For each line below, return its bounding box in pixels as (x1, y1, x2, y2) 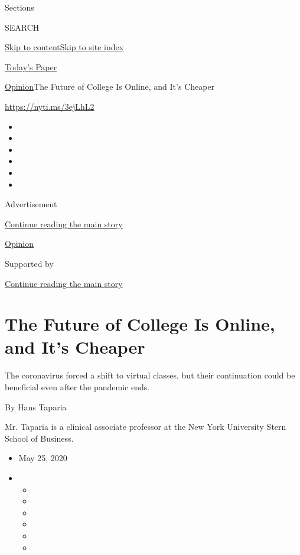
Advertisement (5, 198, 57, 210)
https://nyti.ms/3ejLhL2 (5, 100, 94, 112)
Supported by (5, 257, 54, 269)
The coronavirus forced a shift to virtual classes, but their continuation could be (5, 369, 295, 381)
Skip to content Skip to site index (5, 41, 124, 53)
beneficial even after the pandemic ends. (5, 381, 150, 393)
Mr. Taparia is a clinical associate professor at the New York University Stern (5, 420, 286, 433)
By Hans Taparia (5, 400, 67, 413)
